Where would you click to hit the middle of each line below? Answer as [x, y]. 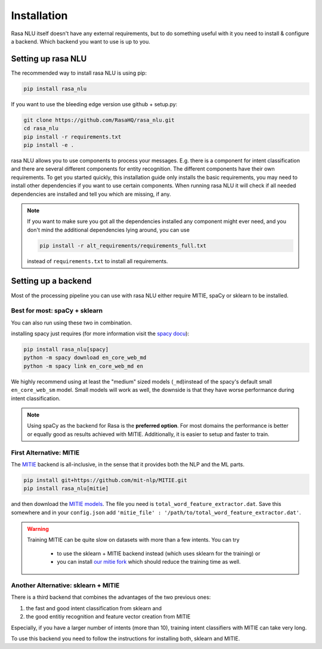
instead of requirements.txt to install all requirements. [97, 261]
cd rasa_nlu [41, 129]
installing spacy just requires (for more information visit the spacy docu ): [100, 333]
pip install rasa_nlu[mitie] [66, 489]
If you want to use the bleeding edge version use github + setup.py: [94, 104]
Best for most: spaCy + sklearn [57, 311]
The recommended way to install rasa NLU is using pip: [79, 73]
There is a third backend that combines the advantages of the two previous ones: [111, 597]
